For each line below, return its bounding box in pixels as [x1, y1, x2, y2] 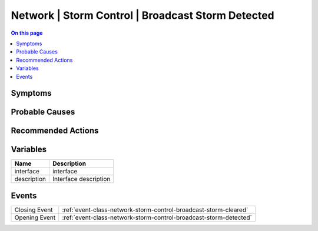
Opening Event [14, 213, 56, 222]
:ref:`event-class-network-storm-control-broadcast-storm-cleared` [62, 206, 249, 214]
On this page [11, 29, 43, 36]
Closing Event [14, 206, 53, 214]
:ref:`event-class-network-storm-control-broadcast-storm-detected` [62, 213, 253, 222]
